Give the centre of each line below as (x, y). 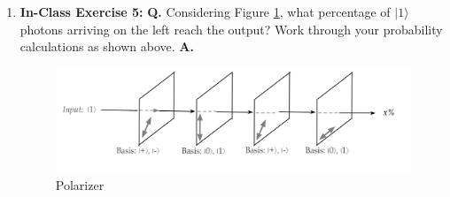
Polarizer (80, 184)
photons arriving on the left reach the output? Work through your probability (231, 29)
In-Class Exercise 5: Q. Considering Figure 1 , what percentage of (205, 11)
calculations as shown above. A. (107, 46)
